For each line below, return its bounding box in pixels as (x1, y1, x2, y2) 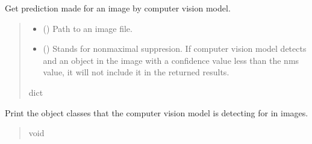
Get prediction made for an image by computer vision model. (5, 2, 231, 14)
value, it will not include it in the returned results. (43, 66, 229, 78)
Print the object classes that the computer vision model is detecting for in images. (5, 106, 308, 119)
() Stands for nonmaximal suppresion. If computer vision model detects (43, 42, 307, 55)
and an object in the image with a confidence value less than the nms (43, 54, 299, 66)
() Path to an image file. (43, 22, 133, 34)
